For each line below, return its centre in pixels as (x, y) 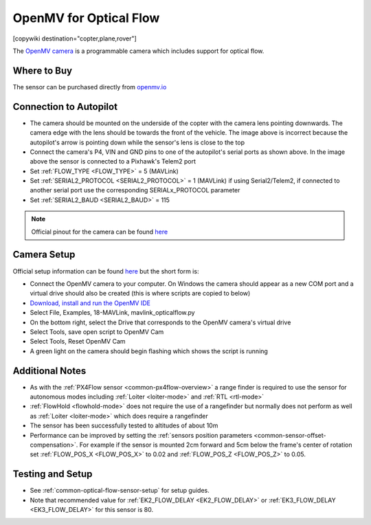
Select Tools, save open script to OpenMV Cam (97, 332)
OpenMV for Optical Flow (86, 18)
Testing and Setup (53, 474)
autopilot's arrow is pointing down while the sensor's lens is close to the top (137, 142)
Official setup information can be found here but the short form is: (106, 271)
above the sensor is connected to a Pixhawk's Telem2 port (113, 161)
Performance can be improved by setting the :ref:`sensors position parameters (141, 435)
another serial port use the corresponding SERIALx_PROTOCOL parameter (135, 190)
